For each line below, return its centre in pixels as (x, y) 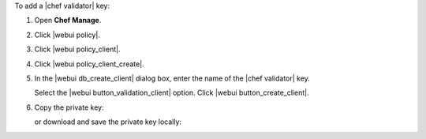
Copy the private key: (69, 107)
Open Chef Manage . (68, 21)
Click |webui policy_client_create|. (90, 64)
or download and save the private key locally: (108, 122)
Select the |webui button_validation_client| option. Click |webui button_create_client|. (172, 93)
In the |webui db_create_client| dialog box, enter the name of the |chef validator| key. (172, 78)
